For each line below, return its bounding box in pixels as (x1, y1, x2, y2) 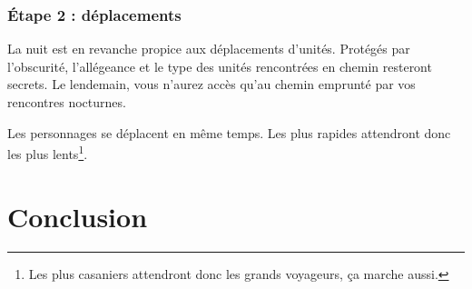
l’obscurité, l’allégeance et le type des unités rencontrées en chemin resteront (7, 56, 432, 75)
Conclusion (7, 197, 148, 234)
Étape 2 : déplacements (7, 3, 182, 25)
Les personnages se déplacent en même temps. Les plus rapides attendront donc (7, 123, 451, 142)
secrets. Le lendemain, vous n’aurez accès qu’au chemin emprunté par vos (7, 75, 416, 94)
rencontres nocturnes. (7, 93, 126, 111)
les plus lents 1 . (7, 142, 88, 163)
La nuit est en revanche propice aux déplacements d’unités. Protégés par (7, 39, 410, 58)
